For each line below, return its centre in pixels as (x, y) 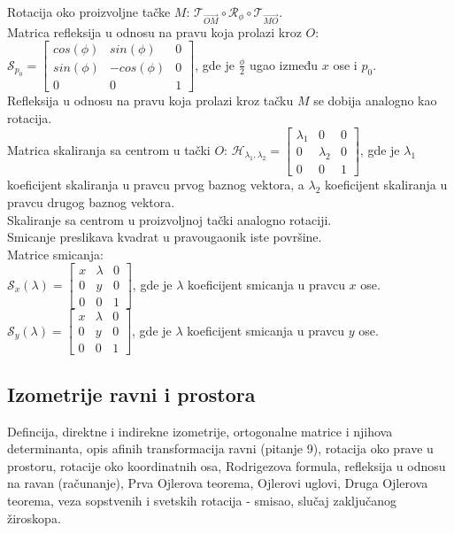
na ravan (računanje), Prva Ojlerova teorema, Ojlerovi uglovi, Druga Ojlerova (218, 483)
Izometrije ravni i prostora (131, 394)
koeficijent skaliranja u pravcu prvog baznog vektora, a (156, 185)
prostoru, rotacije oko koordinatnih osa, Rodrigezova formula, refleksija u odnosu (227, 465)
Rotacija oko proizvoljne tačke (89, 12)
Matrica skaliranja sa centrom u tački (109, 149)
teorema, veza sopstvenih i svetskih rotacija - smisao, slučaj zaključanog (202, 501)
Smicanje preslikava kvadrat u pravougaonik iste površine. (165, 237)
